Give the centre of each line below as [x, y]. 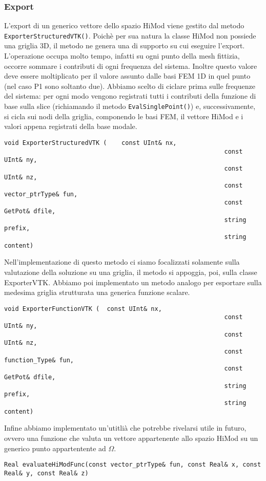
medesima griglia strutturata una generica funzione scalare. [97, 292]
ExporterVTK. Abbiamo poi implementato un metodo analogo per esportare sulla [133, 282]
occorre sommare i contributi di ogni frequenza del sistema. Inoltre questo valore [131, 66]
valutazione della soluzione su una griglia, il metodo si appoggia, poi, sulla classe [131, 272]
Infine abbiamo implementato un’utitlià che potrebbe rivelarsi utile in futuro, [125, 428]
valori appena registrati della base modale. [71, 126]
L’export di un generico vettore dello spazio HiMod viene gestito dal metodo [124, 25]
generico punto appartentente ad [55, 448]
